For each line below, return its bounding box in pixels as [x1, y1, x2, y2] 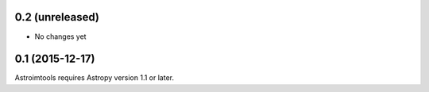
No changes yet [34, 32, 87, 41]
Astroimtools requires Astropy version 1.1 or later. [14, 73, 175, 82]
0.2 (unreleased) [14, 10, 99, 24]
